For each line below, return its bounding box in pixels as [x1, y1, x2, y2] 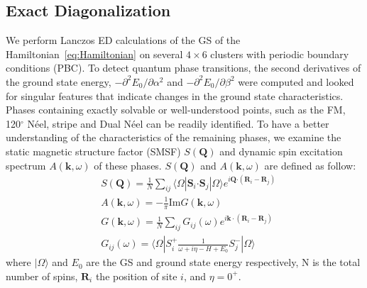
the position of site [95, 268, 177, 283]
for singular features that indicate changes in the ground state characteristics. [6, 88, 344, 103]
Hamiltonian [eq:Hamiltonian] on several [6, 46, 183, 61]
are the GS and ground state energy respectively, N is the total [86, 255, 361, 270]
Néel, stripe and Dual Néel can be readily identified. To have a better [27, 116, 329, 131]
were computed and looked [238, 74, 354, 89]
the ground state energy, [6, 74, 111, 89]
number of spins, [6, 268, 78, 283]
